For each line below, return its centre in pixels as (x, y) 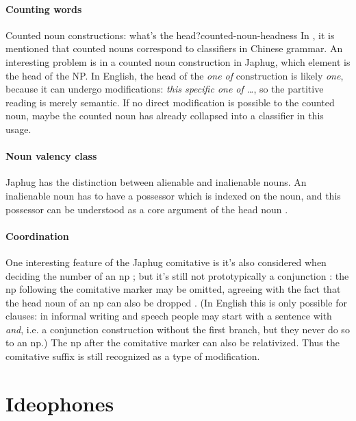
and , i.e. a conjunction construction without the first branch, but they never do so (178, 329)
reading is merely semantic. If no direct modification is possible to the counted (170, 102)
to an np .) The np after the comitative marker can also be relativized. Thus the (173, 342)
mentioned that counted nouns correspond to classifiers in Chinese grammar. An (174, 48)
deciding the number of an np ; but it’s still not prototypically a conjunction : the (177, 275)
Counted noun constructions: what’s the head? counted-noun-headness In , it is (170, 35)
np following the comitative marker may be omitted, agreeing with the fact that (173, 289)
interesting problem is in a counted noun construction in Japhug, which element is (178, 61)
